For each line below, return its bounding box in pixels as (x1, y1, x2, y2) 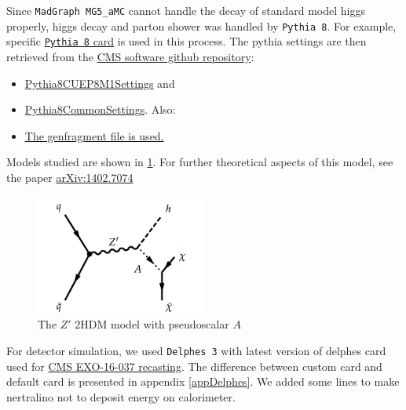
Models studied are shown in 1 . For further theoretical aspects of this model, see (6, 154, 393, 170)
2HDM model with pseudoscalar (75, 316, 229, 332)
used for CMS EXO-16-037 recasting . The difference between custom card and (6, 357, 382, 374)
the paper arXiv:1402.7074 (6, 169, 134, 185)
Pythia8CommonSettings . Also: (24, 101, 176, 118)
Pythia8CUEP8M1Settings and (24, 74, 175, 91)
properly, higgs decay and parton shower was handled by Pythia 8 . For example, (6, 17, 397, 34)
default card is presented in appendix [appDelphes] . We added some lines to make (6, 373, 400, 390)
